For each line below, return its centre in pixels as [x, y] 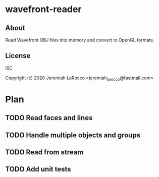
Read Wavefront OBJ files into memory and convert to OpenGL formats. [80, 40]
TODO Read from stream [44, 152]
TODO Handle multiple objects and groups [73, 135]
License [18, 56]
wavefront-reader [43, 9]
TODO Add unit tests [38, 169]
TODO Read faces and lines [49, 118]
